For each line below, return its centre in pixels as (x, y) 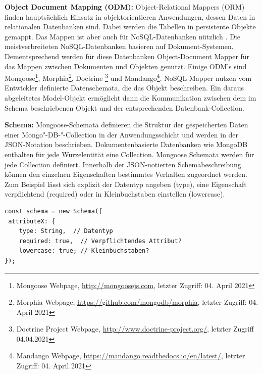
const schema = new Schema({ (54, 211)
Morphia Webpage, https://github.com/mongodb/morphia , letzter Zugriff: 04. (137, 302)
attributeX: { (32, 221)
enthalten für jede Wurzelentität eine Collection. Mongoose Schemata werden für (129, 154)
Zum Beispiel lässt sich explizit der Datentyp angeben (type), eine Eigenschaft (126, 184)
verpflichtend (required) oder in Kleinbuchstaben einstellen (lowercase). (115, 194)
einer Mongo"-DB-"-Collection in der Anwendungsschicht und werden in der (122, 134)
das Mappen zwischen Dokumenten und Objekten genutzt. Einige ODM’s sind (126, 66)
